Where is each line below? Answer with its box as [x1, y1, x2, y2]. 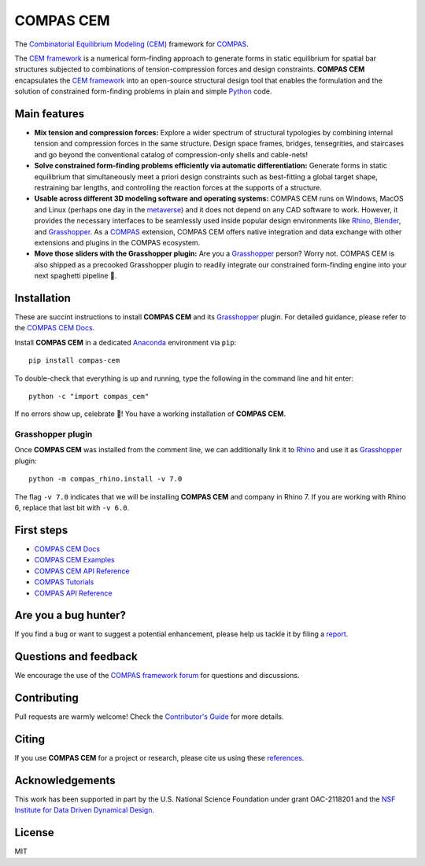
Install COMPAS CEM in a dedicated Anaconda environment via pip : [14, 337, 237, 347]
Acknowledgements [14, 773, 116, 787]
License [14, 826, 54, 839]
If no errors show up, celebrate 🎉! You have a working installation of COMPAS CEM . [14, 409, 286, 418]
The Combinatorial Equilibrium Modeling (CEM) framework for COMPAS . [14, 39, 249, 49]
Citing [14, 732, 45, 746]
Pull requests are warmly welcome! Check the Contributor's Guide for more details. [14, 712, 284, 721]
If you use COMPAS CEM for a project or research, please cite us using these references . [14, 754, 305, 763]
